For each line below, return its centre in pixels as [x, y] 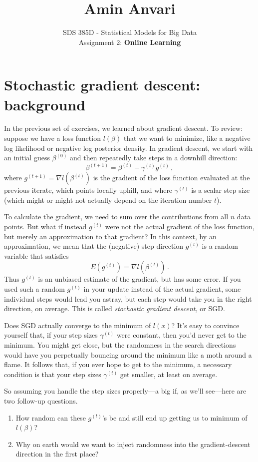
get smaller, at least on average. [169, 374]
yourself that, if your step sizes [51, 335]
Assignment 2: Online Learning [130, 42]
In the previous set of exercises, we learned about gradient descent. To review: [124, 128]
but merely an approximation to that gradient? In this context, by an [110, 236]
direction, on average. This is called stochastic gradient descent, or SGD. [115, 308]
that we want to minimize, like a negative [187, 138]
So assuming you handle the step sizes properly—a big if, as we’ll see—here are [125, 391]
